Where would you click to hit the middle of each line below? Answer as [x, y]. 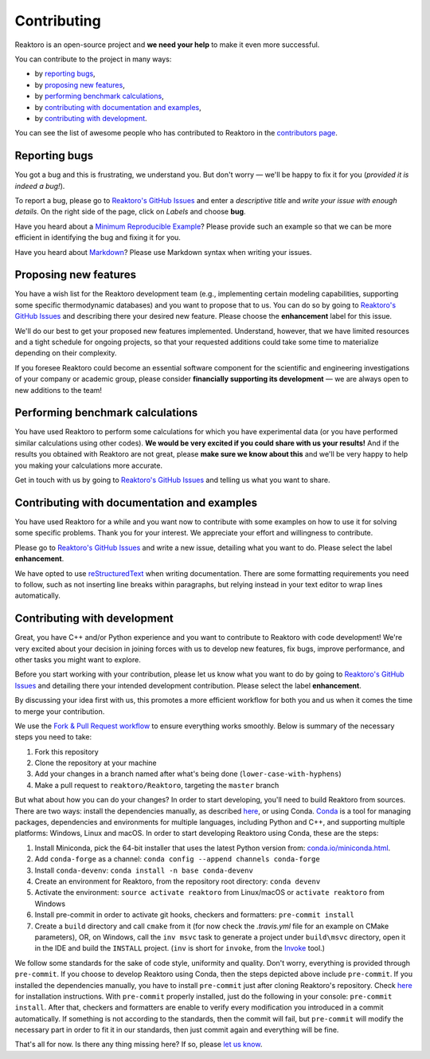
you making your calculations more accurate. [89, 465]
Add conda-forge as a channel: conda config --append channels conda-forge [177, 859]
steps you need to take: [53, 737]
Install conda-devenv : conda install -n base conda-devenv [144, 870]
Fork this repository [66, 751]
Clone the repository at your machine [96, 763]
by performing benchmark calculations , [99, 96]
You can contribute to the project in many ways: [93, 59]
